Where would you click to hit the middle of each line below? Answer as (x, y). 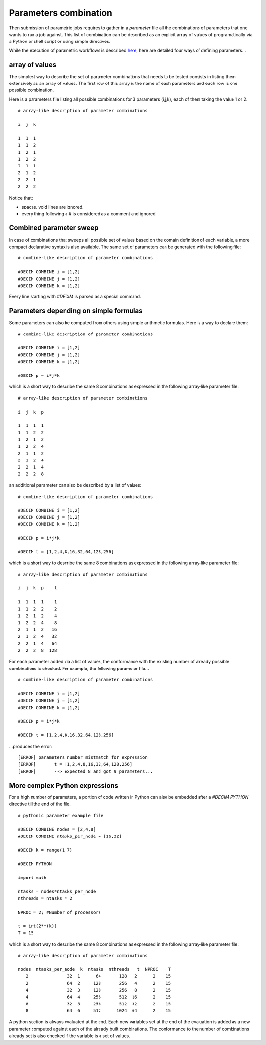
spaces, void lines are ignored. (52, 207)
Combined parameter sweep (54, 228)
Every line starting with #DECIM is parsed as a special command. (75, 297)
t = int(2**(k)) (37, 926)
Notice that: (21, 198)
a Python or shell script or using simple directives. (60, 42)
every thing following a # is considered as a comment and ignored (88, 214)
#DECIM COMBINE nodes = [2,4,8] (57, 829)
